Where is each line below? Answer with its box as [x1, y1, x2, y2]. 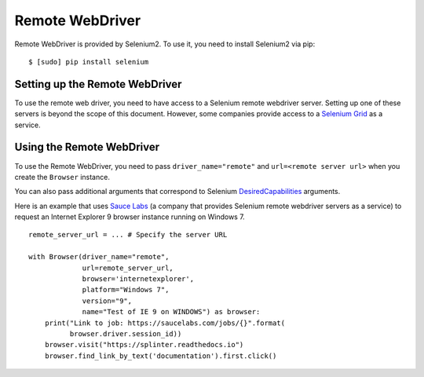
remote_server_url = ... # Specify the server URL [28, 230, 228, 240]
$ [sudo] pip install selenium [28, 57, 149, 66]
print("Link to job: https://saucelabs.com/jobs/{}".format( [44, 318, 286, 328]
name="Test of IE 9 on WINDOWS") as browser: [82, 307, 261, 317]
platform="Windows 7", [82, 285, 170, 295]
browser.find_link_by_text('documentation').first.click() [44, 351, 277, 361]
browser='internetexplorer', [82, 275, 195, 284]
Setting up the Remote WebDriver [14, 77, 182, 90]
